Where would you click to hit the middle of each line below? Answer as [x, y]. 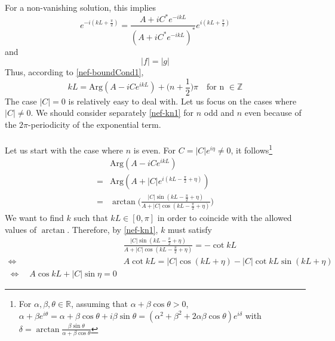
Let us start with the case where [64, 150]
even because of [273, 113]
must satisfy [190, 229]
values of [21, 229]
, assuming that [99, 303]
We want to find [34, 218]
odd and [219, 113]
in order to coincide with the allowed [225, 218]
